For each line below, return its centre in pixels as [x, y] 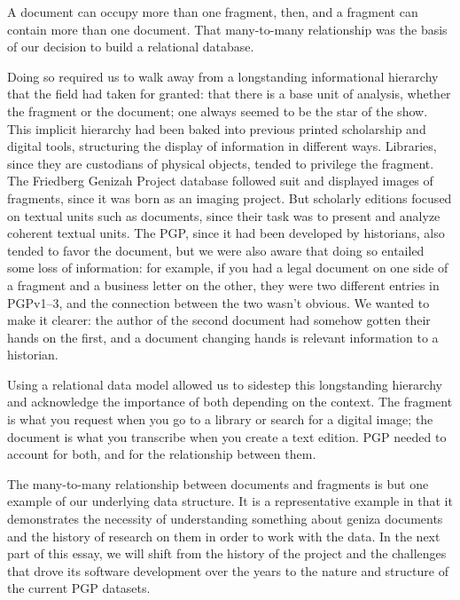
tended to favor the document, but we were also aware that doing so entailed [216, 250]
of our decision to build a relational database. [131, 47]
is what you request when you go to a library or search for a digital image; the [220, 419]
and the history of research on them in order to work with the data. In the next [224, 536]
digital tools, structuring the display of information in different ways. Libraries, [222, 146]
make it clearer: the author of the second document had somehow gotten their [219, 320]
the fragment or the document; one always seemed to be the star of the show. [218, 111]
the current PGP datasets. [79, 588]
